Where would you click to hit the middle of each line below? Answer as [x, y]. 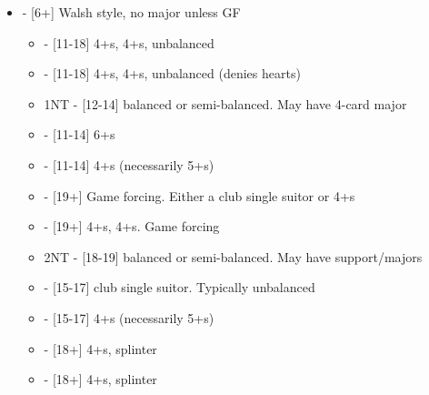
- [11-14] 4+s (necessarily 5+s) [129, 164]
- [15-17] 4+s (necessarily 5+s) [129, 317]
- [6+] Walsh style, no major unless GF [131, 12]
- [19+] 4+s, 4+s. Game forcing [132, 226]
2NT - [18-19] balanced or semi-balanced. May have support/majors [233, 256]
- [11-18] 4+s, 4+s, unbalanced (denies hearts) [172, 73]
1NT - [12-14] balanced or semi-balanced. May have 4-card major [225, 103]
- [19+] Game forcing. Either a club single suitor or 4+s [200, 195]
